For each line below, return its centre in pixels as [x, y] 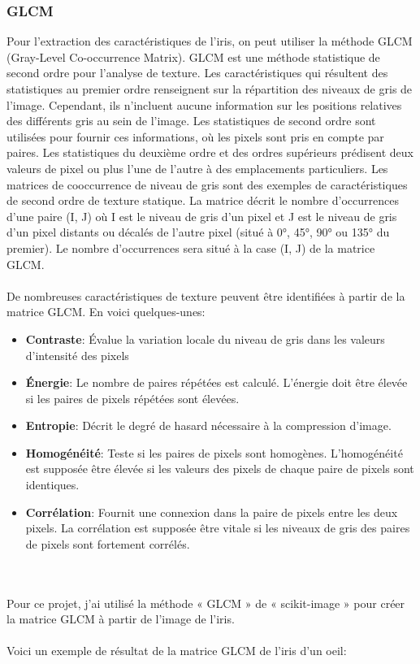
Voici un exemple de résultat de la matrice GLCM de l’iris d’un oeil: [177, 651]
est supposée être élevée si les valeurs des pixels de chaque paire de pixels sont [220, 469]
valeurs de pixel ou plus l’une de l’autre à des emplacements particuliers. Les [197, 168]
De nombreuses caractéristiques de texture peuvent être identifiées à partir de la [206, 295]
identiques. [52, 485]
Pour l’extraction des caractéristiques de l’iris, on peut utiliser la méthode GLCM [210, 41]
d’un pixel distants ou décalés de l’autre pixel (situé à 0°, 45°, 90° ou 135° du [198, 232]
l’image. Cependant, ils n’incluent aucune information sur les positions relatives [204, 104]
